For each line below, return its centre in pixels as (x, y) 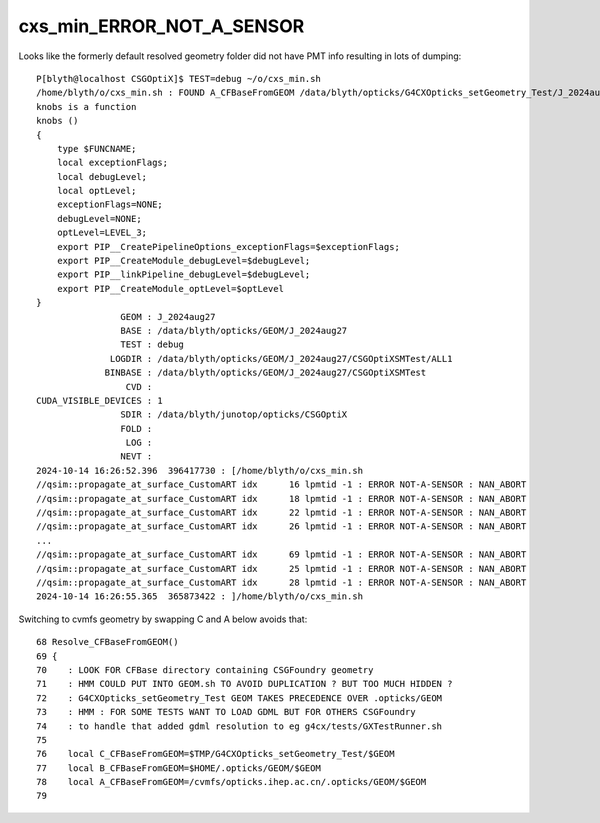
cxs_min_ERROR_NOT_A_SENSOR (161, 26)
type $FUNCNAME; (96, 148)
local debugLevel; (102, 176)
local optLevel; (96, 191)
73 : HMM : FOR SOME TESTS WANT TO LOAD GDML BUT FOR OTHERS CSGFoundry (226, 712)
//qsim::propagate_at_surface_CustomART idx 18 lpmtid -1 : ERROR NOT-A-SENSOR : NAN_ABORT (281, 498)
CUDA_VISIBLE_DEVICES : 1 (100, 400)
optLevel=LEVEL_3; (102, 233)
